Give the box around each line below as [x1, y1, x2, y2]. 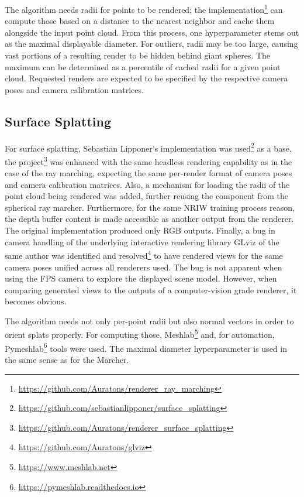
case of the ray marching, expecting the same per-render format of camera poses [5, 167, 292, 179]
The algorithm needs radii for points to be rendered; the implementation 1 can [5, 2, 283, 15]
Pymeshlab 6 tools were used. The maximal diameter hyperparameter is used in [5, 340, 287, 354]
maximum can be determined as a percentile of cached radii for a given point [5, 60, 281, 73]
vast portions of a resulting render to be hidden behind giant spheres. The [5, 49, 271, 61]
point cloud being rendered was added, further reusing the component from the [5, 190, 288, 202]
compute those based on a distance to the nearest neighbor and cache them [5, 15, 275, 27]
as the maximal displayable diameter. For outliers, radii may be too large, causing [5, 37, 298, 50]
